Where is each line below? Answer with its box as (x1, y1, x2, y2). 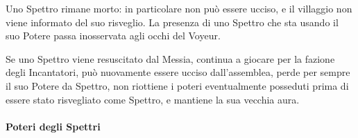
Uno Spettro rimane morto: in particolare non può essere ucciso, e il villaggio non (6, 1, 352, 15)
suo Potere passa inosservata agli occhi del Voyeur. (6, 28, 221, 43)
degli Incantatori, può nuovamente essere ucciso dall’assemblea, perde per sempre (6, 65, 350, 79)
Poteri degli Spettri (6, 119, 101, 133)
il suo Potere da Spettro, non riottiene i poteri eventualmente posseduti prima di (6, 78, 349, 92)
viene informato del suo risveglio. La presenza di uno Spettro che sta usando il (6, 14, 339, 29)
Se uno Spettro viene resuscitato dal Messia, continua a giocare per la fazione (6, 51, 335, 66)
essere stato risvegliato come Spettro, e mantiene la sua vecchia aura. (6, 92, 300, 106)
